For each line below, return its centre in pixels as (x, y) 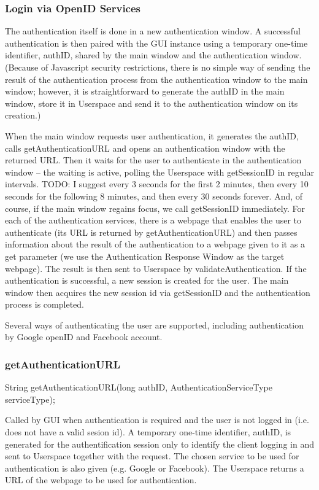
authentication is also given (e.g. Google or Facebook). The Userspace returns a (155, 468)
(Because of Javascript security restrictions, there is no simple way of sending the (158, 67)
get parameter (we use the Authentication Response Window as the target (145, 256)
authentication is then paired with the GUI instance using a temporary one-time (156, 43)
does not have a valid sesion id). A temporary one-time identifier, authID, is (148, 432)
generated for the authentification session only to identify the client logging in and (159, 444)
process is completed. (44, 304)
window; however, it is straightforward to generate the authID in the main (145, 91)
